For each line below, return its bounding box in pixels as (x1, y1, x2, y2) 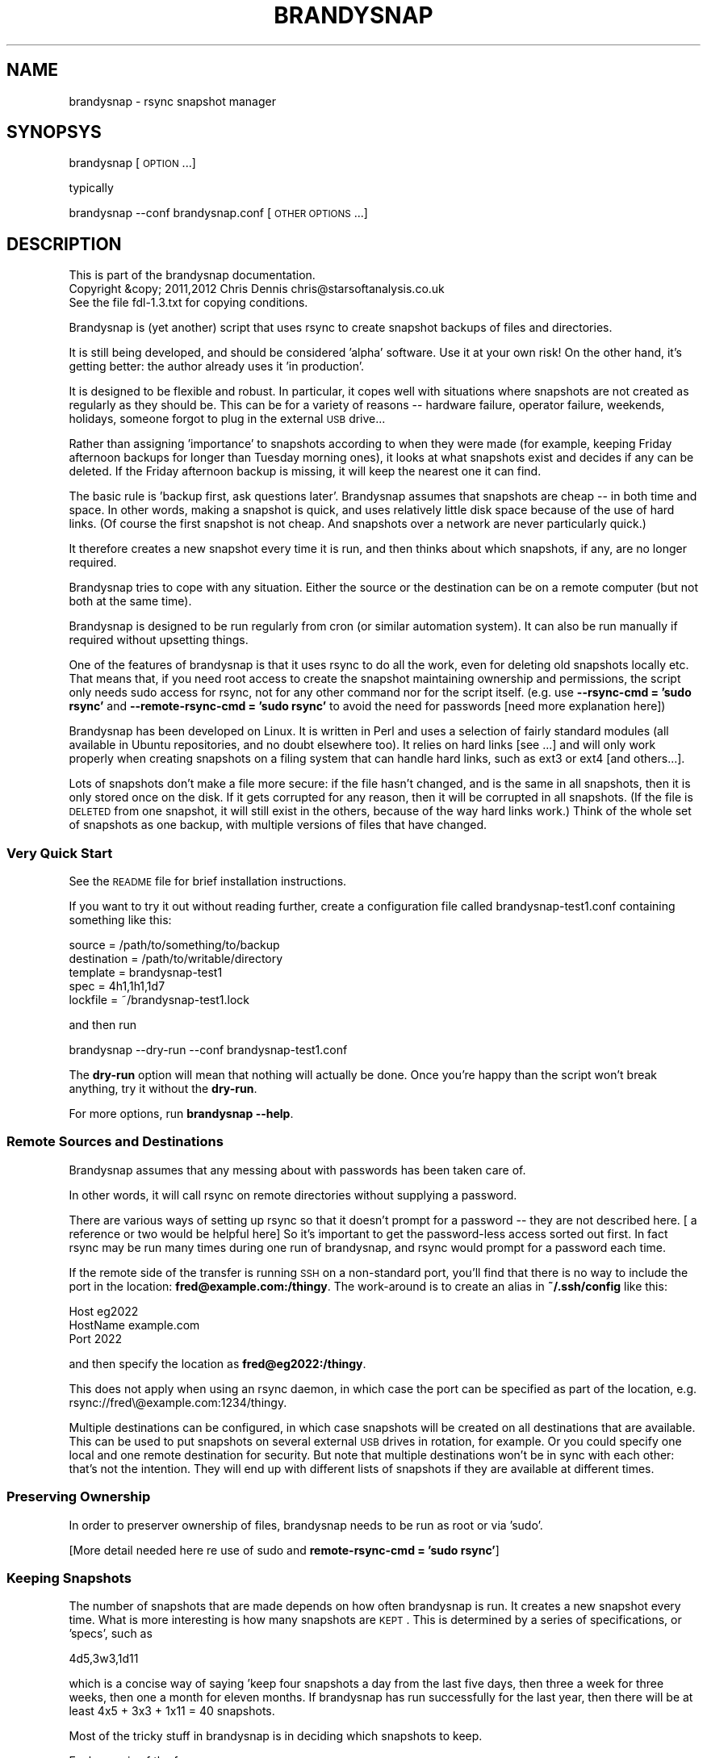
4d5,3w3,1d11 (69, 1651, 139, 1666)
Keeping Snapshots (6, 1569, 132, 1586)
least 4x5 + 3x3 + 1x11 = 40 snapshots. (69, 1704, 275, 1718)
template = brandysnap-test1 (69, 965, 223, 980)
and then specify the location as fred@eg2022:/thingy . (69, 1356, 366, 1371)
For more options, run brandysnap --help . (69, 1107, 294, 1121)
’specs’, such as (69, 1626, 153, 1641)
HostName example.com (69, 1317, 200, 1332)
